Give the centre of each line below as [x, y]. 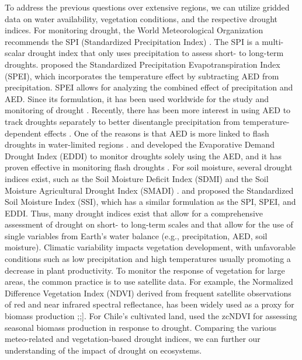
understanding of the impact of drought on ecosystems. [103, 350]
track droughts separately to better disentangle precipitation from [122, 121]
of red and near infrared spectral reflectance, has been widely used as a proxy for [150, 304]
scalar [15, 53]
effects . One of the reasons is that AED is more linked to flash [157, 133]
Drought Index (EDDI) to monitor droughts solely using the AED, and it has [143, 155]
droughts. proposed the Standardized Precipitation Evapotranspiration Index [143, 64]
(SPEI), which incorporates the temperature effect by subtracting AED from [142, 76]
